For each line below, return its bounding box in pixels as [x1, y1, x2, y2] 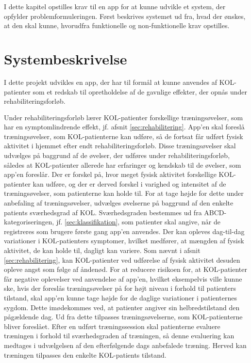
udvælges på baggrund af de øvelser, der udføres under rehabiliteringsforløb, [4, 150, 230, 160]
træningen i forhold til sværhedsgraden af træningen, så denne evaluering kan [4, 331, 234, 341]
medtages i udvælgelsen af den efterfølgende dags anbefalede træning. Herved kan [4, 340, 247, 350]
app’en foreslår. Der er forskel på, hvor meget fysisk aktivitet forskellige [4, 169, 217, 179]
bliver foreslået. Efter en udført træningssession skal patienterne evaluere [4, 321, 220, 331]
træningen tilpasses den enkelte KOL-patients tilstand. [4, 349, 167, 360]
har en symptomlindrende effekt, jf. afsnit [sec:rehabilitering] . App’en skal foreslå [4, 122, 245, 132]
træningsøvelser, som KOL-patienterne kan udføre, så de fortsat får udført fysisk [4, 131, 243, 141]
